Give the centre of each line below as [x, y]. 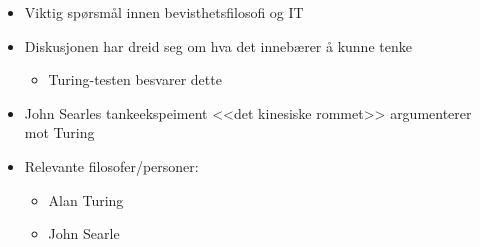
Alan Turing [86, 199]
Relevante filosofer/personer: [111, 165]
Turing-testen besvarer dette [135, 79]
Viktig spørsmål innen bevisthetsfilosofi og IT [164, 12]
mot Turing [59, 132]
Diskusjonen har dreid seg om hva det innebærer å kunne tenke [218, 45]
